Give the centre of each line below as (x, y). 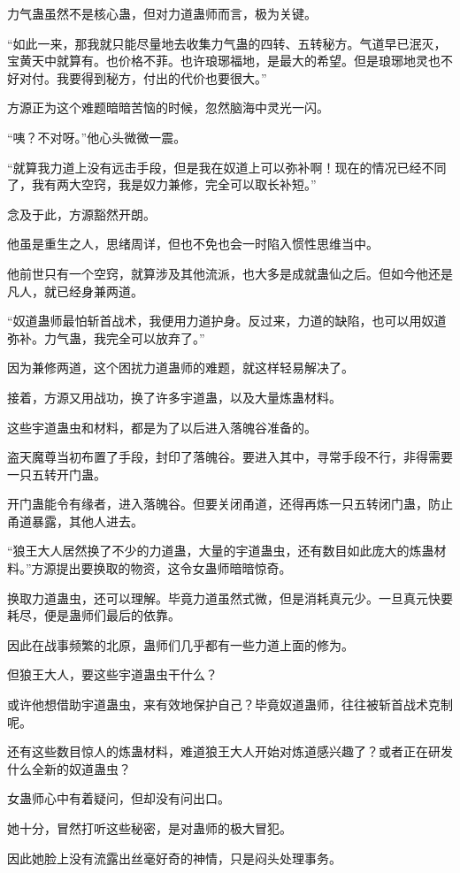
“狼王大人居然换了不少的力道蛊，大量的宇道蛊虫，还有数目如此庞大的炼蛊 (221, 551)
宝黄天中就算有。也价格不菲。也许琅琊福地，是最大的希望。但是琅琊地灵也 (224, 61)
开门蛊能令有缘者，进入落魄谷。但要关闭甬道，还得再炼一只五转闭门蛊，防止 (230, 504)
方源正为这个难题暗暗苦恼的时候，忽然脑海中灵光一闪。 (168, 107)
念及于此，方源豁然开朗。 (81, 214)
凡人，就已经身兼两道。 (75, 291)
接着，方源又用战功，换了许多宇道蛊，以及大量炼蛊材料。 (174, 397)
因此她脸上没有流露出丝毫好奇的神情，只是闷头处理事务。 (174, 858)
